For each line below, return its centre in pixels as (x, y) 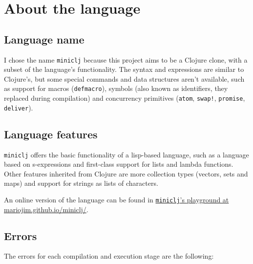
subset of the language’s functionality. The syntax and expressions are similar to (124, 69)
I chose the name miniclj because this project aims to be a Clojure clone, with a (126, 59)
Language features (51, 134)
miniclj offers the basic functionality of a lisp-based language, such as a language (126, 154)
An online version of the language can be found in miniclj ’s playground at (116, 200)
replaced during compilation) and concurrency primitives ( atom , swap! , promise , (125, 98)
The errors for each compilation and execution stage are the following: (109, 256)
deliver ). (19, 107)
